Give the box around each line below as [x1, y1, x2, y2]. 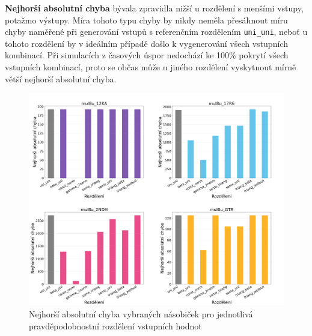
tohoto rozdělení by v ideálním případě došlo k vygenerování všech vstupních [5, 37, 288, 49]
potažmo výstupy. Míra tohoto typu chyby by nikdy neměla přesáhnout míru [5, 13, 288, 26]
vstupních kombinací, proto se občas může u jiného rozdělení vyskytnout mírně [5, 61, 296, 73]
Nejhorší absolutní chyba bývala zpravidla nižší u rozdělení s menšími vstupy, [5, 2, 304, 14]
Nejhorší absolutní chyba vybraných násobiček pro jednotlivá [29, 308, 253, 320]
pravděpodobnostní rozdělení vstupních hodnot [29, 319, 202, 332]
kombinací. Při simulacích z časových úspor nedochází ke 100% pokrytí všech [5, 49, 289, 61]
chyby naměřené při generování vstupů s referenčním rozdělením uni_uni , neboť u [5, 25, 308, 38]
